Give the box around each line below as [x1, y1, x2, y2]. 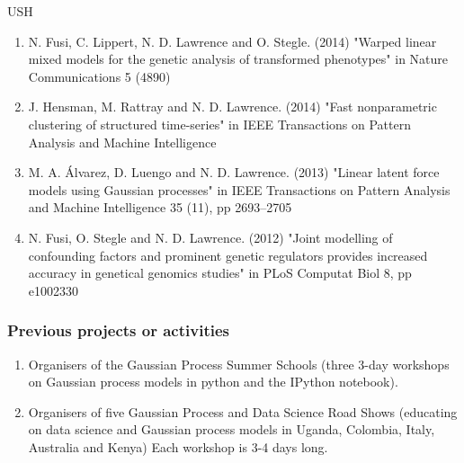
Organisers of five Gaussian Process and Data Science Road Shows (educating [28, 402, 458, 421]
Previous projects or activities [7, 319, 229, 342]
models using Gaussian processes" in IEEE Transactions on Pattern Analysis [28, 180, 451, 199]
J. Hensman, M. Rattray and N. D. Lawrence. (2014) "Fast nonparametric [28, 97, 437, 116]
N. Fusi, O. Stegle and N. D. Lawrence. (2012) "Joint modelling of [28, 227, 393, 246]
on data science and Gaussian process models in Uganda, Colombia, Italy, [28, 420, 435, 439]
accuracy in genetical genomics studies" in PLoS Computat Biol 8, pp [28, 263, 412, 282]
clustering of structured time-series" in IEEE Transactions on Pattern [28, 114, 411, 133]
